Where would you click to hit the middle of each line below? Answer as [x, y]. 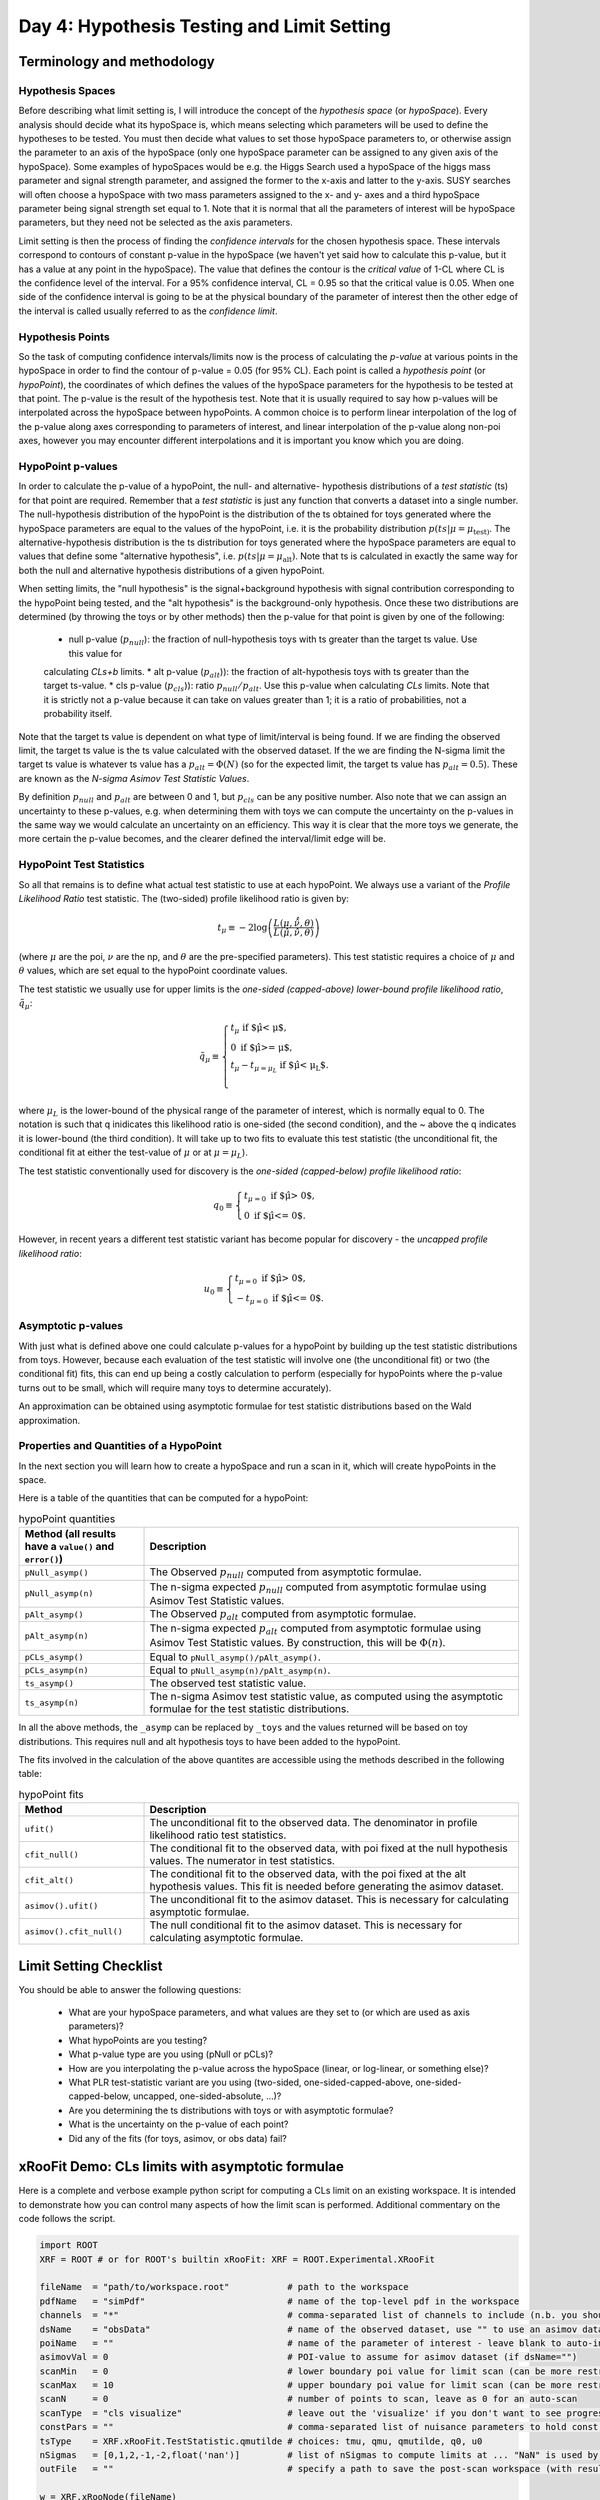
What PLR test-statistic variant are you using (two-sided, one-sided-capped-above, [241, 2082]
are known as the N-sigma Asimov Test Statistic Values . [134, 778]
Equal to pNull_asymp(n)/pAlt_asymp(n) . [240, 1670]
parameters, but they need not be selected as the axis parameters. [156, 222]
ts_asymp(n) [51, 1702]
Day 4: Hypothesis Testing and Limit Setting [205, 26]
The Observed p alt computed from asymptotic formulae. [283, 1614]
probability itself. [78, 714]
